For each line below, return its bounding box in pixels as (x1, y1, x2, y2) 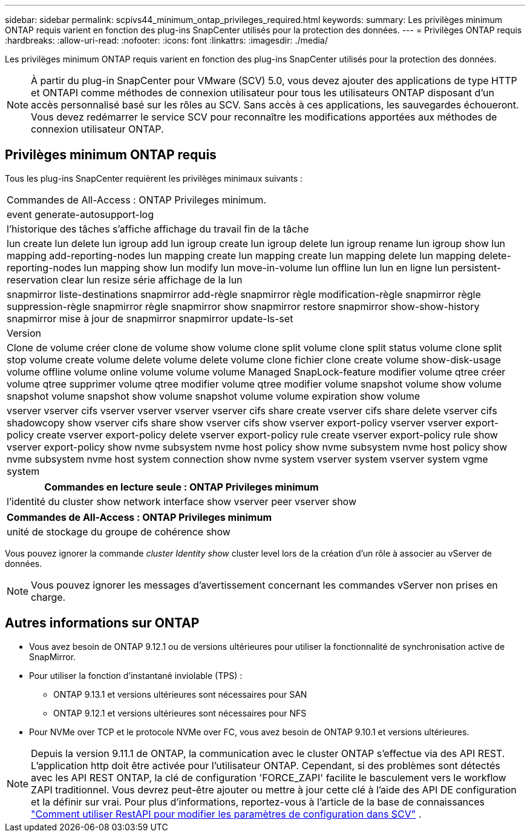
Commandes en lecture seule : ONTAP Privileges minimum (44, 480, 319, 493)
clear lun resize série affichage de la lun (61, 273, 243, 286)
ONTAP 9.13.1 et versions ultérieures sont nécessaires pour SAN (53, 689, 307, 700)
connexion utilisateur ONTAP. (31, 123, 164, 135)
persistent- (451, 261, 502, 274)
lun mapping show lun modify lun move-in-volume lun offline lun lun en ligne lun (83, 261, 449, 274)
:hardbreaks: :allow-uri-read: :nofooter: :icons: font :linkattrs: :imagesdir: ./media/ (5, 35, 328, 45)
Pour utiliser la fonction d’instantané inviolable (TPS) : (29, 670, 243, 681)
